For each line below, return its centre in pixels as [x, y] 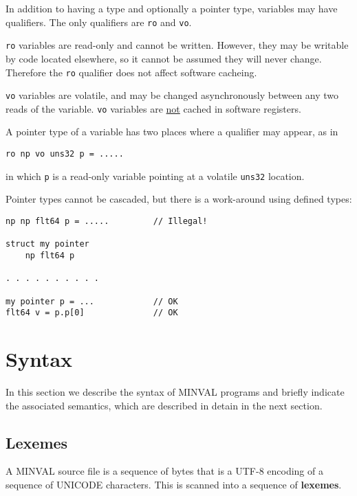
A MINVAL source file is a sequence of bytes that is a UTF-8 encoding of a [164, 471]
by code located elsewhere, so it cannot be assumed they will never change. [164, 58]
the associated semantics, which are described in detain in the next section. [164, 405]
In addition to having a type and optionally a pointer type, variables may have [172, 8]
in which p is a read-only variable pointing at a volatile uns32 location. [155, 176]
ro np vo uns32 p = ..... [65, 154]
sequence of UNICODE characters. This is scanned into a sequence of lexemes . [174, 484]
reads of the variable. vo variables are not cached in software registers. [153, 108]
